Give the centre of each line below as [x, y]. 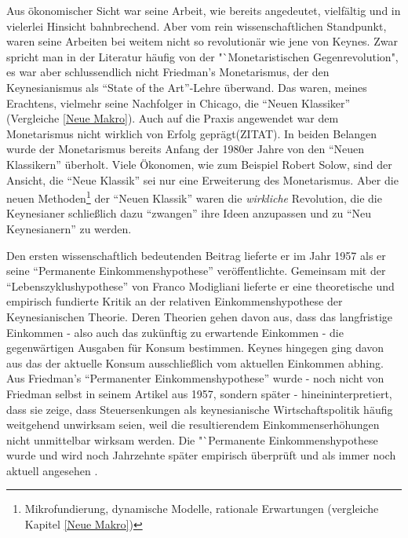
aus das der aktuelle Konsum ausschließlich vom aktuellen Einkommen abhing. [195, 362]
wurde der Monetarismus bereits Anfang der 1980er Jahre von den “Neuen [186, 149]
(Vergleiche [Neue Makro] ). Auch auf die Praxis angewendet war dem [173, 118]
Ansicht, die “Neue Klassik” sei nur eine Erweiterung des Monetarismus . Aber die [202, 179]
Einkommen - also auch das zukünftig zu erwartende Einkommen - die [175, 332]
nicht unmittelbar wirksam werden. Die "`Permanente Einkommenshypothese [192, 439]
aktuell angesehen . [52, 470]
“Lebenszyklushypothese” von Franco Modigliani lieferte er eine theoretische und [200, 285]
